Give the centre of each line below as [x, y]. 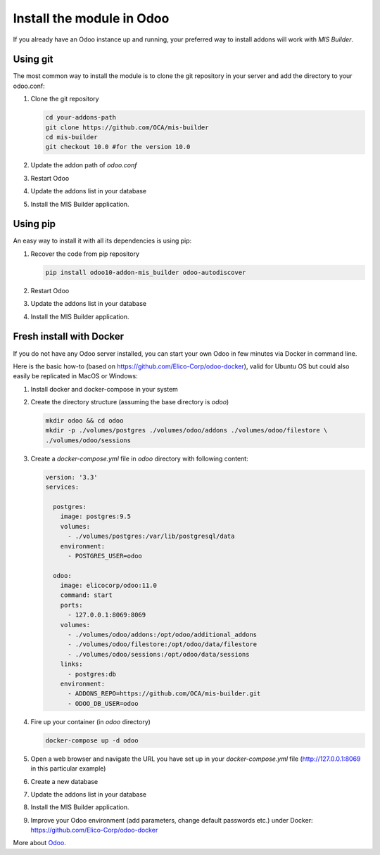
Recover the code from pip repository [85, 254]
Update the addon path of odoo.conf [84, 165]
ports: [71, 605]
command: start [86, 595]
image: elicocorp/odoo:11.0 [109, 586]
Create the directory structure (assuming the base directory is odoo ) [130, 402]
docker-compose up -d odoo [92, 740]
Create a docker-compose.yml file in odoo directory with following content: [140, 458]
